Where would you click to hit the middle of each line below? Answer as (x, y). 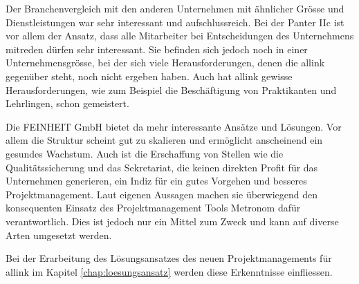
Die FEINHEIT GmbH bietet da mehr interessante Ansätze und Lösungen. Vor (174, 126)
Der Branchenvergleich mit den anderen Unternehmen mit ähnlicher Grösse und (175, 8)
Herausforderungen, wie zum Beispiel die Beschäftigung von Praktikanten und (171, 89)
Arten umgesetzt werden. (59, 235)
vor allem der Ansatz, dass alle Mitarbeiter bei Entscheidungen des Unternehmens (180, 36)
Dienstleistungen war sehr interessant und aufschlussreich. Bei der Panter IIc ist (175, 22)
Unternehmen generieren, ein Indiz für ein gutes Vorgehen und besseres (156, 181)
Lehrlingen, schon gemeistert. (67, 103)
